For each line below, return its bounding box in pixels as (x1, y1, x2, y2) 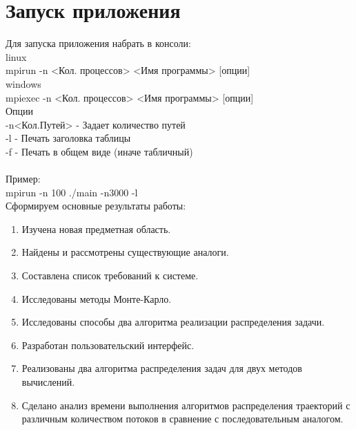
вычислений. (21, 375, 75, 389)
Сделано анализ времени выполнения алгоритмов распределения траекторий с (21, 398, 350, 412)
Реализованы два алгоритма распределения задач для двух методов (21, 361, 302, 375)
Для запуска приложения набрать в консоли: (6, 36, 191, 50)
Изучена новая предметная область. (21, 221, 171, 236)
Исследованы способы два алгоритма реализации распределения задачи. (21, 315, 325, 329)
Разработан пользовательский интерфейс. (21, 337, 195, 352)
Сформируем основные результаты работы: (6, 198, 186, 213)
